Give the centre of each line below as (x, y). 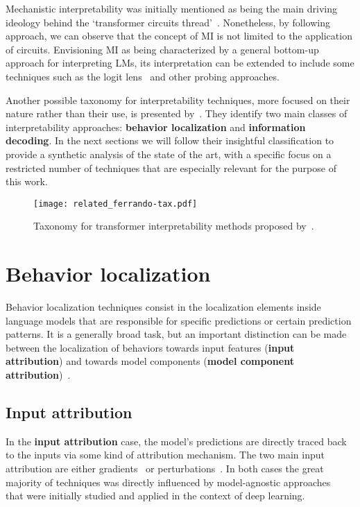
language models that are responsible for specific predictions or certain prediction (179, 320)
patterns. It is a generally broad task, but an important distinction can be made (176, 334)
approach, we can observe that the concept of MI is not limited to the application (179, 36)
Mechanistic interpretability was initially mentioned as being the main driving (171, 8)
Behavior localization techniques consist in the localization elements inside (163, 307)
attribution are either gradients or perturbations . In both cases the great (165, 469)
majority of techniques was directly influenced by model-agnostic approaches (168, 482)
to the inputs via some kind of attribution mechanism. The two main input (165, 455)
